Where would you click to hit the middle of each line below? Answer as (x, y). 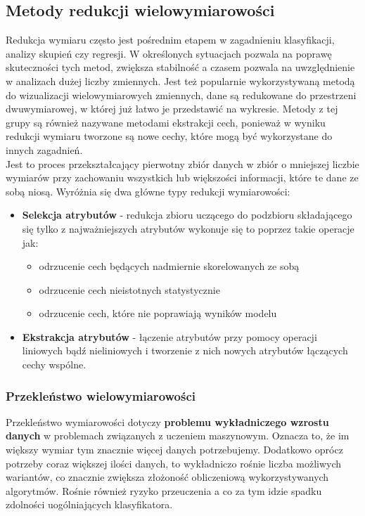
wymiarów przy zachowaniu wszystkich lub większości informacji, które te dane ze (182, 178)
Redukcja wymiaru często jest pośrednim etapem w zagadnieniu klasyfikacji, (170, 40)
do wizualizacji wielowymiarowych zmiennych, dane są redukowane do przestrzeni (181, 95)
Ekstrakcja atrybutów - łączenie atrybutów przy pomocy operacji (169, 336)
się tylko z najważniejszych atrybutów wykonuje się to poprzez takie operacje (188, 228)
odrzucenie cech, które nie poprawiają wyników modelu (158, 313)
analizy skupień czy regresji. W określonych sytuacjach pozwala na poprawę (169, 53)
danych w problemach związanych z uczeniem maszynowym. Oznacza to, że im (178, 436)
